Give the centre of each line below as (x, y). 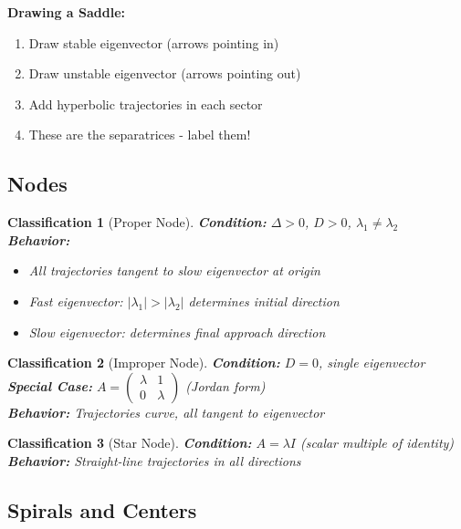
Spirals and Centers (102, 509)
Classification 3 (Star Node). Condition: (130, 443)
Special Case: (50, 385)
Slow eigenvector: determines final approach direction (177, 332)
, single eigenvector (372, 363)
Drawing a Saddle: (66, 12)
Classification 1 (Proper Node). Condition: (137, 222)
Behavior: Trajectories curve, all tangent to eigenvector (166, 412)
